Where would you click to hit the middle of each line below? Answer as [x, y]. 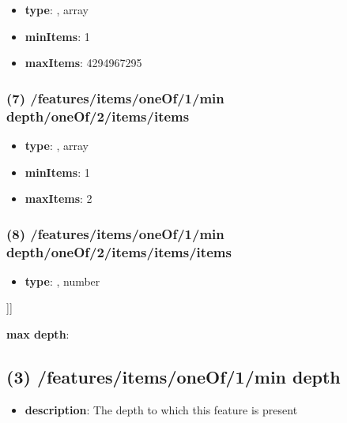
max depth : [38, 334]
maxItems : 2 [58, 198]
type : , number [62, 281]
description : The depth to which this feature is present [161, 409]
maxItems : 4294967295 [83, 63]
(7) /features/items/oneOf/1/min [115, 97]
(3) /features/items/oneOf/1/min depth [173, 377]
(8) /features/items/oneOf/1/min [115, 233]
